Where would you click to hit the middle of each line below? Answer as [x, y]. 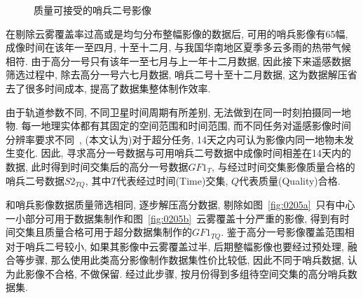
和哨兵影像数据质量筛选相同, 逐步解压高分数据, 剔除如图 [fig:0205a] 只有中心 [180, 204]
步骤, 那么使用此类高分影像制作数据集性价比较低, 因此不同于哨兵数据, [184, 260]
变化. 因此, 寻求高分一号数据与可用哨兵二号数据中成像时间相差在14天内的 [183, 153]
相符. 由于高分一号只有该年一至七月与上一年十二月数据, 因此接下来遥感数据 [179, 61]
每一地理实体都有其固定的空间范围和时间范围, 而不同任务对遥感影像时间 [186, 126]
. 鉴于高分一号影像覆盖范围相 [288, 232]
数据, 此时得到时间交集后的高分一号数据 [97, 166]
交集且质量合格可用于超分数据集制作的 [103, 232]
